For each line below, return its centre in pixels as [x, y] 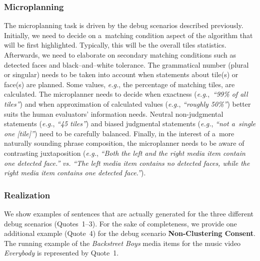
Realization [27, 195]
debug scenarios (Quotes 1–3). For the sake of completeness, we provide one [120, 223]
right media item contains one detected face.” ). [75, 173]
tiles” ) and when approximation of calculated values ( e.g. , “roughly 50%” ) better [127, 103]
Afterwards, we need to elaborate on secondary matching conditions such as [120, 55]
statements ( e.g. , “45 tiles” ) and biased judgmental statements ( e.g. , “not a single [130, 123]
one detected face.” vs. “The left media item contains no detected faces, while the [127, 163]
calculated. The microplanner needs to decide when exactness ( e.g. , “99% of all [126, 94]
